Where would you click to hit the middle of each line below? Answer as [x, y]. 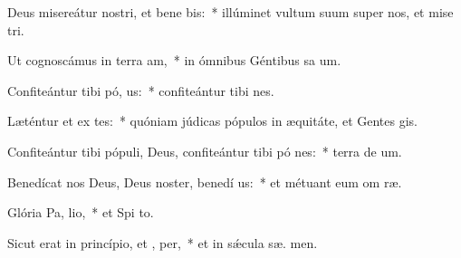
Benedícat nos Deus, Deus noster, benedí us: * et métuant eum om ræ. [205, 182]
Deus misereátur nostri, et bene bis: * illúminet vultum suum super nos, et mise [230, 12]
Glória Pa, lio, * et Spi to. [81, 212]
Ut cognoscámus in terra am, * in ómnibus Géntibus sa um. [174, 60]
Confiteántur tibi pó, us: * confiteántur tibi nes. [141, 90]
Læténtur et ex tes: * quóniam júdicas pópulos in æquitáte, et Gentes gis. [212, 121]
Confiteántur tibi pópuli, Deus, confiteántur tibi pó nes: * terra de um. [205, 151]
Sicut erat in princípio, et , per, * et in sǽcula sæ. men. [163, 242]
